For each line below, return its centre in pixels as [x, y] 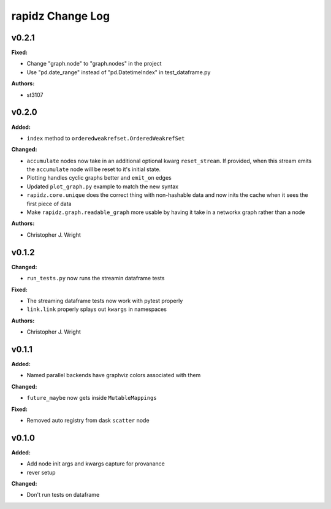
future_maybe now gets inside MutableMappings [92, 398]
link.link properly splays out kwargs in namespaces [97, 309]
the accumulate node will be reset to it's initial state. [94, 169]
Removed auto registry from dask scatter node [88, 420]
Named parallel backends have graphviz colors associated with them [114, 375]
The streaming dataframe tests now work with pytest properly [105, 300]
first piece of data [49, 204]
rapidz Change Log [61, 16]
